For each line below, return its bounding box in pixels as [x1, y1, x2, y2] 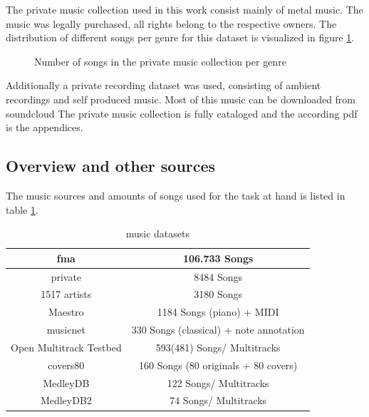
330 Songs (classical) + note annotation [131, 322, 305, 337]
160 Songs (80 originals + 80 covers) [138, 357, 298, 372]
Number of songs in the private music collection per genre [34, 53, 286, 68]
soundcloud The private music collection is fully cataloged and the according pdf [6, 105, 358, 120]
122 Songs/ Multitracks [167, 375, 269, 390]
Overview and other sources [6, 155, 216, 177]
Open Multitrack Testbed [11, 339, 122, 354]
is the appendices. [6, 120, 83, 135]
